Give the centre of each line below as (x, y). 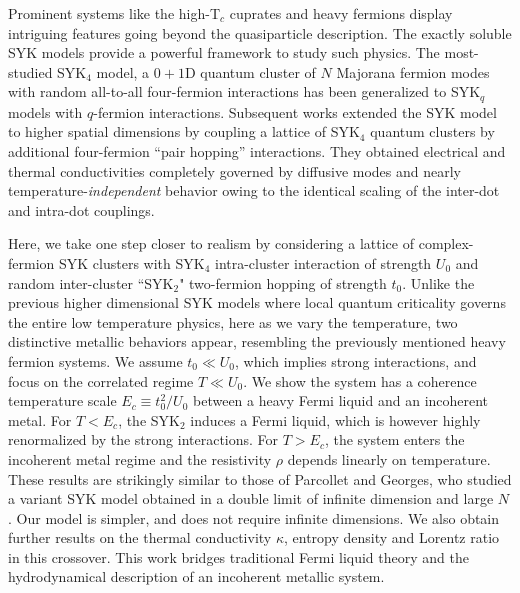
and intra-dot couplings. (81, 209)
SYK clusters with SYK (131, 262)
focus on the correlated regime (101, 380)
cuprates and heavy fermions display (341, 13)
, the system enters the (394, 439)
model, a (123, 71)
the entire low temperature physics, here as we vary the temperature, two (233, 321)
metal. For (40, 419)
